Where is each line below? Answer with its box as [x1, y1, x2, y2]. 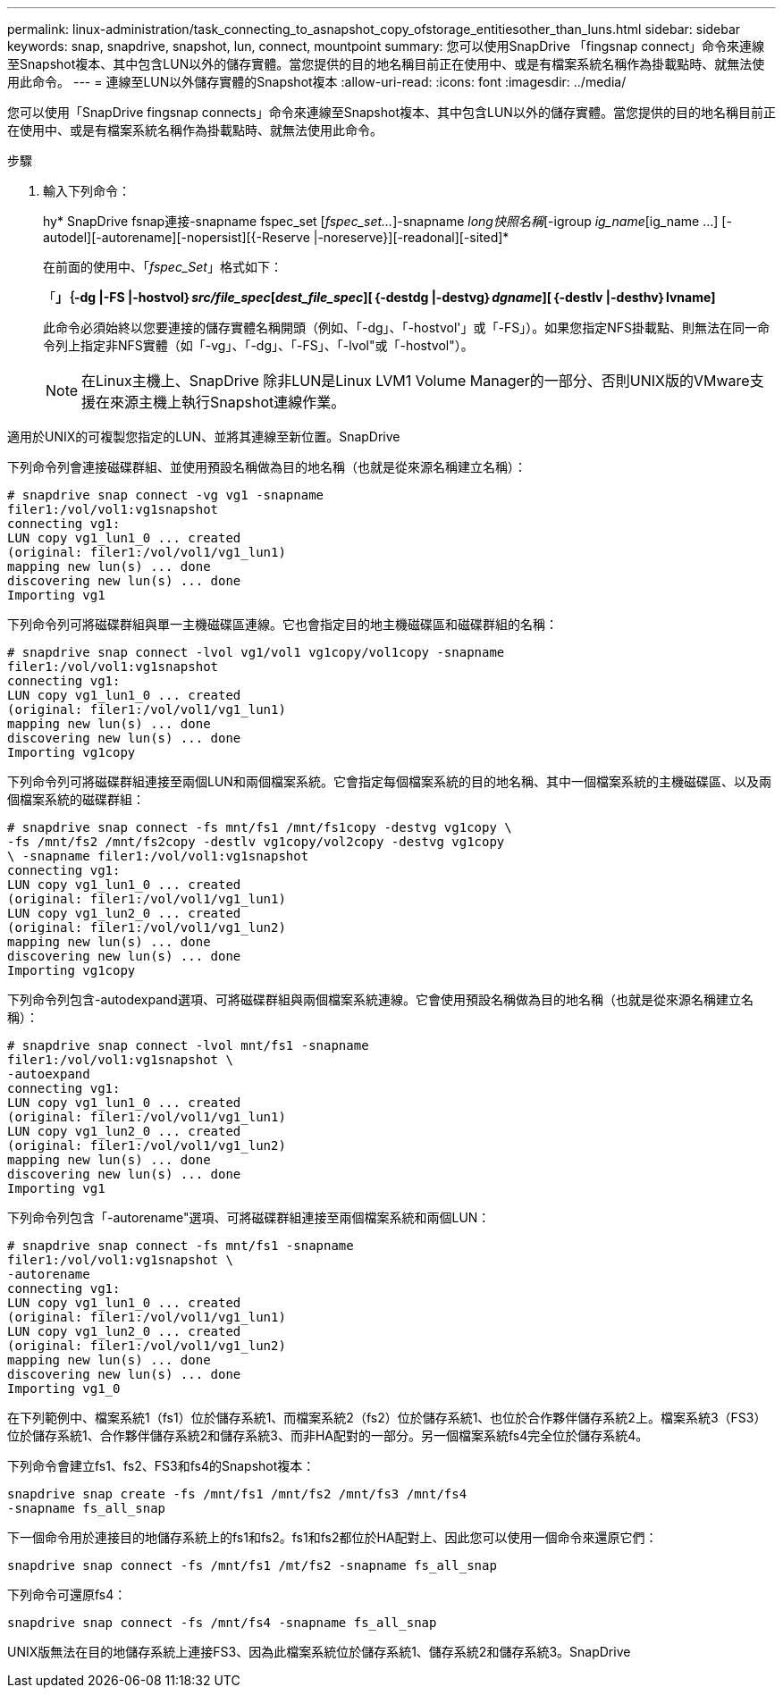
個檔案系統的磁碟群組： [7, 792, 145, 807]
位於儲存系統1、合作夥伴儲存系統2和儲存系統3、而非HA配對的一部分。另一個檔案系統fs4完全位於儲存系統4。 [7, 1428, 649, 1443]
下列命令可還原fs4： [7, 1587, 127, 1602]
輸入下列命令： [43, 183, 130, 198]
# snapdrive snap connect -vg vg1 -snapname [7, 488, 324, 502]
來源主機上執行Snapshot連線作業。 [110, 393, 346, 411]
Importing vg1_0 [7, 1381, 121, 1396]
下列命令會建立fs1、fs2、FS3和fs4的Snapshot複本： [7, 1458, 316, 1473]
